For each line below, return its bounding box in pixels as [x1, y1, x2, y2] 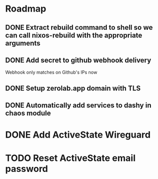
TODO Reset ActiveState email [5, 152, 136, 164]
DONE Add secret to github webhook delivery [5, 56, 151, 65]
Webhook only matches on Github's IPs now [5, 69, 98, 76]
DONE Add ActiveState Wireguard [5, 129, 151, 141]
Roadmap [5, 3, 47, 15]
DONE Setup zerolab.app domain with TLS [5, 84, 141, 92]
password [5, 163, 48, 174]
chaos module [5, 109, 51, 117]
